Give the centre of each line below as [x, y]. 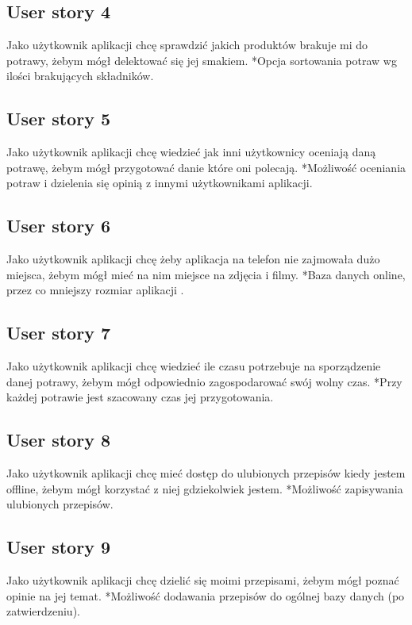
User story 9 [58, 547]
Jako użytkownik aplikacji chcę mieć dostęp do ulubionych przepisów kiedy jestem [206, 473]
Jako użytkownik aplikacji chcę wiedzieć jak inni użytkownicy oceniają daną [191, 152]
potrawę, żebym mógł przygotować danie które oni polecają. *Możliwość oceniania [206, 167]
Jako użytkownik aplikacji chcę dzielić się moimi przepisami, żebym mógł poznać [203, 580]
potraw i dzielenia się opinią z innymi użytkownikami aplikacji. [160, 183]
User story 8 [58, 440]
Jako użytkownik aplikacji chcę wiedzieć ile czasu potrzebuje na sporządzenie [194, 366]
